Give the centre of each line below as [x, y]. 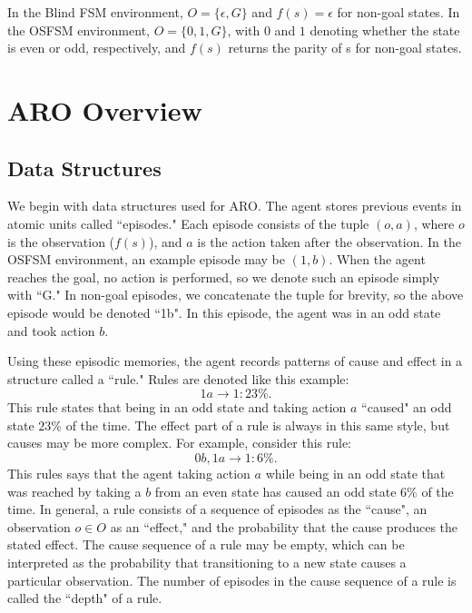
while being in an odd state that [355, 474]
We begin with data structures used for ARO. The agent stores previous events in [235, 206]
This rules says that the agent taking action [129, 474]
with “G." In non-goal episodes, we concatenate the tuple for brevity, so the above [236, 295]
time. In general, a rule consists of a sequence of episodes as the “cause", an [217, 509]
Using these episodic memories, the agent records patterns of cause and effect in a [235, 361]
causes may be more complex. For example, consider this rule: [180, 443]
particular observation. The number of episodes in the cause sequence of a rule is [232, 580]
